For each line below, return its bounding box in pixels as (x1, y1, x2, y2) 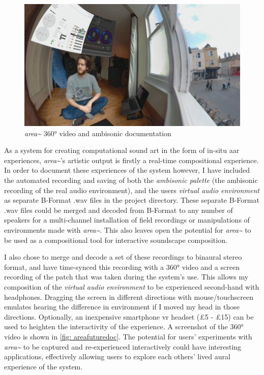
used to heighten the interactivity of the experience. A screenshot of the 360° (4, 321, 244, 332)
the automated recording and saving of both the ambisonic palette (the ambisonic (4, 175, 258, 185)
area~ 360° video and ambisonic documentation (24, 128, 171, 138)
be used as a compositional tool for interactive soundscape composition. (4, 234, 227, 245)
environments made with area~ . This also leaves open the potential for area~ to (4, 224, 251, 235)
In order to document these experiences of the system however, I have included (4, 165, 250, 175)
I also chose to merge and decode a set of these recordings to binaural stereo (4, 252, 242, 262)
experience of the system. (4, 361, 83, 371)
